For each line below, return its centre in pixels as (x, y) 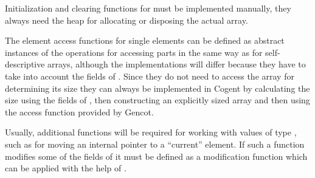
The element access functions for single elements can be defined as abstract (145, 40)
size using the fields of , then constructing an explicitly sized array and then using (157, 100)
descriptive (25, 64)
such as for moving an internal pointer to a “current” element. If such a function (155, 144)
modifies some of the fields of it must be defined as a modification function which (156, 156)
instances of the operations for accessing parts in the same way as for (134, 52)
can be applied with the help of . (66, 168)
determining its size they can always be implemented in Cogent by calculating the (157, 88)
